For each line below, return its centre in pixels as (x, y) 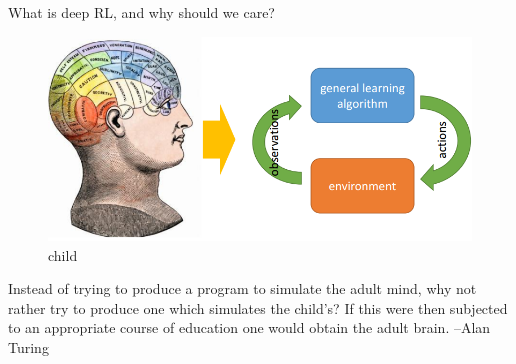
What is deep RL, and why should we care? (141, 12)
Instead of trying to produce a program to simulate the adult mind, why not (242, 288)
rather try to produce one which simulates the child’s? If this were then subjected (258, 307)
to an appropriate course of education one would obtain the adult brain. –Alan (249, 327)
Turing (28, 347)
